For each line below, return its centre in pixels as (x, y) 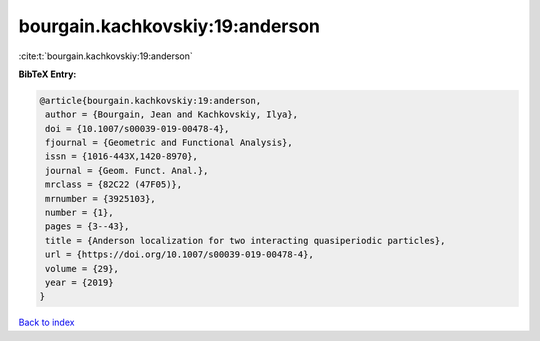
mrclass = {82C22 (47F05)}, (114, 184)
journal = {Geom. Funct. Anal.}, (127, 170)
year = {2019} (79, 282)
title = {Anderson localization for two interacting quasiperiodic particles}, (245, 240)
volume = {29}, (82, 268)
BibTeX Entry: (47, 74)
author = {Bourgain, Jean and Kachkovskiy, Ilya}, (172, 114)
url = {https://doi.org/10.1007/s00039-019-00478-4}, (179, 254)
